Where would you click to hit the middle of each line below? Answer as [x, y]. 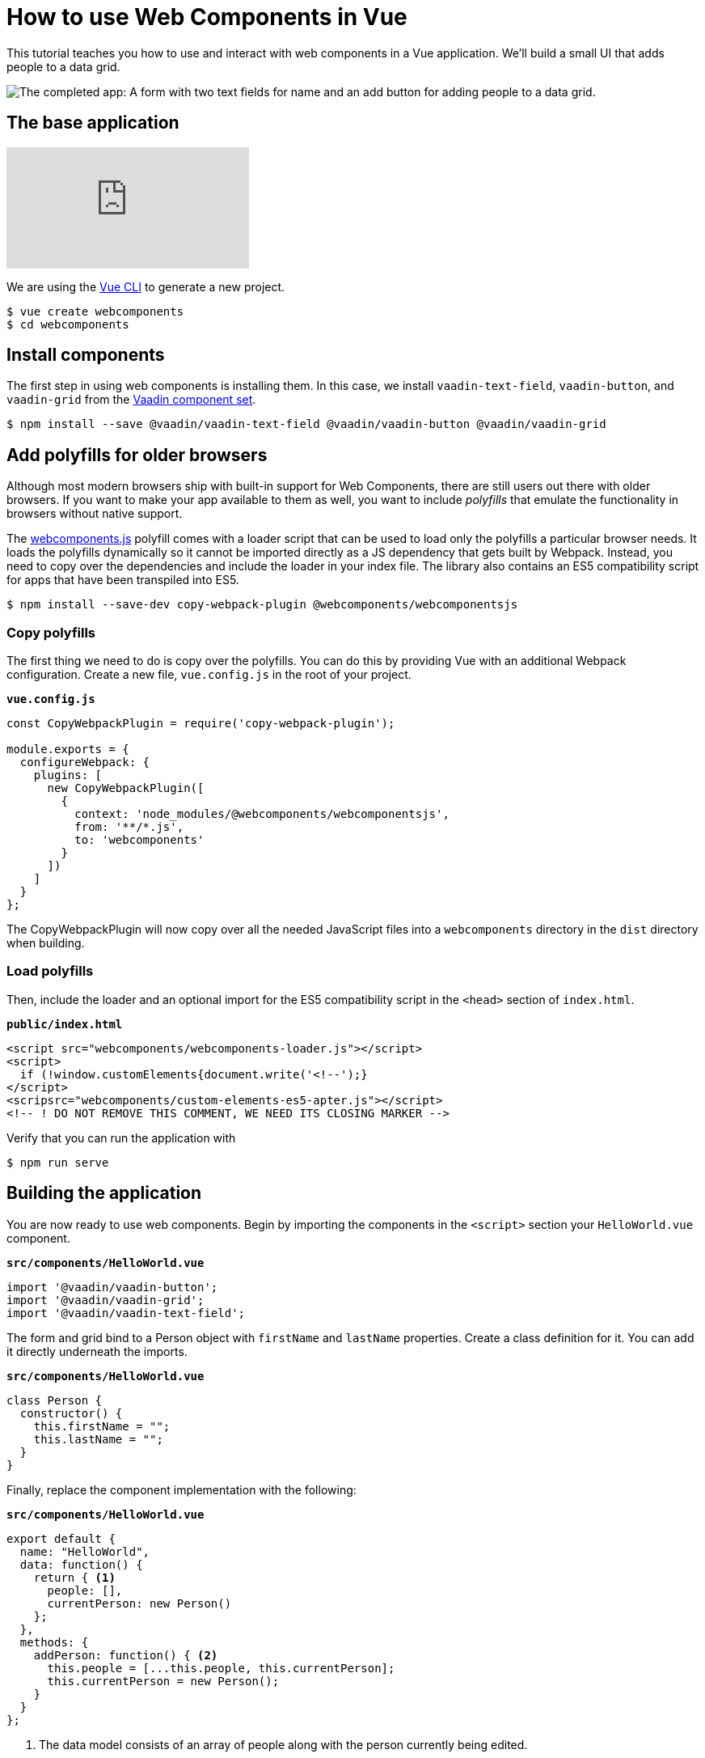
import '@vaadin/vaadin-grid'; [106, 1300]
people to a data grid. [63, 66]
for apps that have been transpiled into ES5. [123, 580]
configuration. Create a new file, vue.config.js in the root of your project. [209, 675]
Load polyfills [50, 971]
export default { [61, 1538]
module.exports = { [68, 750]
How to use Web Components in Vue [207, 17]
